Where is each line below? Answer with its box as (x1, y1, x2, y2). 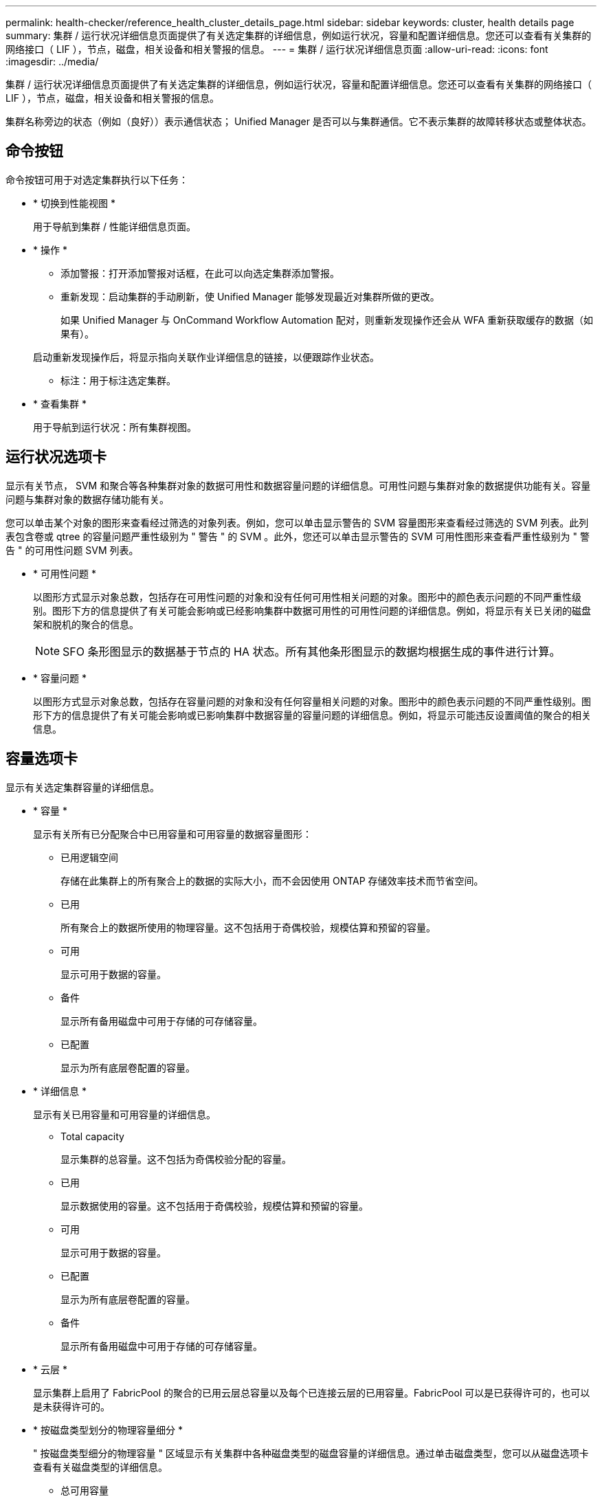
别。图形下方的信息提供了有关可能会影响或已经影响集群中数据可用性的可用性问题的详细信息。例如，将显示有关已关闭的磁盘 (33, 604, 591, 616)
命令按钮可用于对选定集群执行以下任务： (5, 173, 188, 186)
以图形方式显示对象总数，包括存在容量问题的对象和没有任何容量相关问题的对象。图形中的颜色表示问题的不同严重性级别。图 (33, 695, 591, 707)
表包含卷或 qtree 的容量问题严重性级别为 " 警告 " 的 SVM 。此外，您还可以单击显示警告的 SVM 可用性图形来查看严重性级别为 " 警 (5, 530, 590, 542)
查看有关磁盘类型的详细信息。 (33, 1460, 168, 1473)
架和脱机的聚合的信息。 (33, 618, 139, 630)
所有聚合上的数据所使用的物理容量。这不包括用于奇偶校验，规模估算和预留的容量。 (60, 921, 436, 933)
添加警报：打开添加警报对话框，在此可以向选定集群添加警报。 (60, 267, 339, 279)
